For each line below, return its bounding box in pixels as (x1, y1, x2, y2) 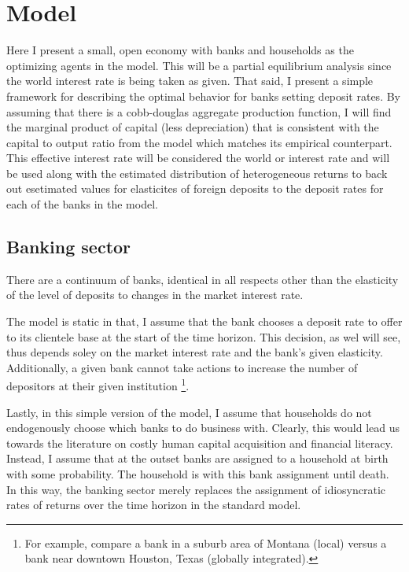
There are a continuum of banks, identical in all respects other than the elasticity (6, 271, 399, 287)
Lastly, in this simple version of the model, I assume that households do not (6, 404, 372, 420)
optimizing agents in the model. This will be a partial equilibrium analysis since (6, 57, 392, 73)
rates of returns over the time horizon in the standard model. (6, 496, 301, 513)
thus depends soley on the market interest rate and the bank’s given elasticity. (6, 344, 383, 360)
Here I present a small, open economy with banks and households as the (6, 42, 354, 58)
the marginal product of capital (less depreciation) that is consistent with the (6, 119, 379, 135)
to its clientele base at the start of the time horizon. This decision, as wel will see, (6, 328, 401, 345)
